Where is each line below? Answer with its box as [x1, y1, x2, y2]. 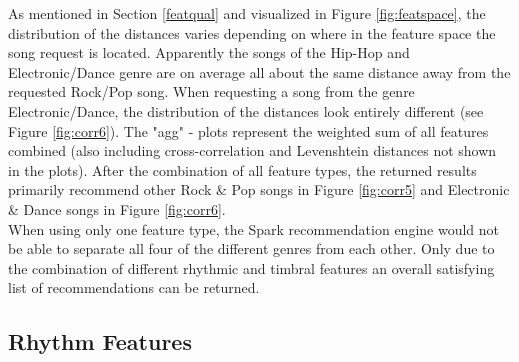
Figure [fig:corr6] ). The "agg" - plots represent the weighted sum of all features [8, 120, 489, 141]
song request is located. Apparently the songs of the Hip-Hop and [8, 42, 410, 63]
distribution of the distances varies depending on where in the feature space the [8, 22, 496, 43]
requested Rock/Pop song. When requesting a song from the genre [8, 81, 415, 102]
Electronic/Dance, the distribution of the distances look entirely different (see [8, 100, 484, 121]
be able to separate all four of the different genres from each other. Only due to [8, 238, 495, 259]
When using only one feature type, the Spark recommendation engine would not [8, 218, 500, 239]
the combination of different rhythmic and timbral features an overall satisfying [8, 257, 495, 278]
